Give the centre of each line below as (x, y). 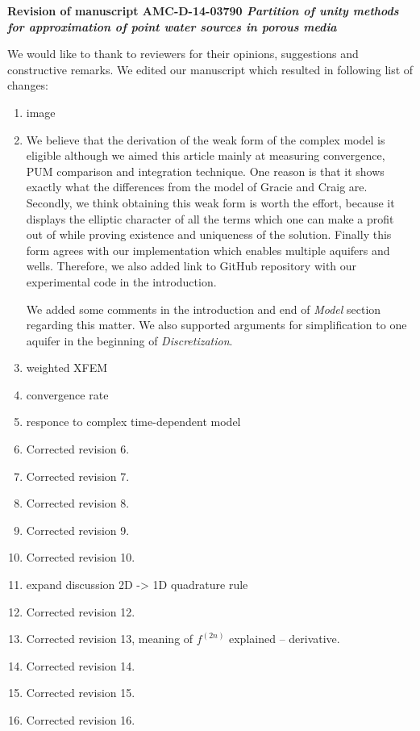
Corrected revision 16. (81, 720)
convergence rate (67, 394)
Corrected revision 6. (78, 449)
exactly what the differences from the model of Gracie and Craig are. (197, 187)
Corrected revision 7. (78, 476)
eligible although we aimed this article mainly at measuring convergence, (206, 155)
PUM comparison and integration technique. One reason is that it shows (205, 171)
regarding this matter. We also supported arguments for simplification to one (216, 325)
